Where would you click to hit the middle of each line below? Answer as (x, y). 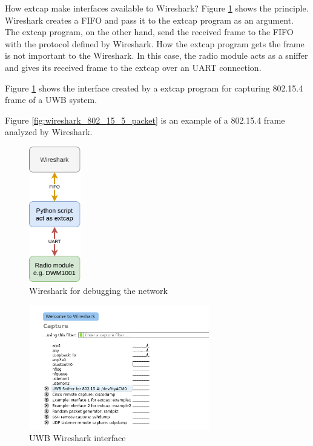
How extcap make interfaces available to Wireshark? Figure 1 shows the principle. (157, 8)
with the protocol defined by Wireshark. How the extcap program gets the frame (155, 43)
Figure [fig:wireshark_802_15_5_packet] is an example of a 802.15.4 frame (145, 120)
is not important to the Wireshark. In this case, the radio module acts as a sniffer (156, 55)
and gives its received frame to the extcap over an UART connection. (133, 67)
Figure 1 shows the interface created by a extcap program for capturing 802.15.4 (154, 88)
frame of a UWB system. (51, 100)
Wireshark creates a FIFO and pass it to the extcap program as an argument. (149, 20)
